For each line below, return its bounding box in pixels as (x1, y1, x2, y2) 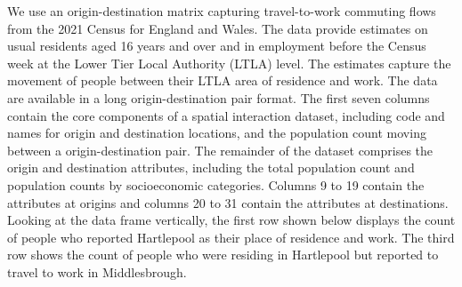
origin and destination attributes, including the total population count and (7, 158, 415, 177)
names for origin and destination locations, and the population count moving (7, 124, 426, 142)
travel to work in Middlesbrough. (7, 262, 187, 281)
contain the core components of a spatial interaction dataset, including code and (7, 106, 445, 124)
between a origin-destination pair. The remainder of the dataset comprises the (7, 140, 434, 159)
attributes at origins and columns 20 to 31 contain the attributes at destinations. (7, 193, 449, 211)
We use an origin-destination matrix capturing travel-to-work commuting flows (7, 2, 436, 20)
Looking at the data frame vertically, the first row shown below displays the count (7, 211, 456, 229)
